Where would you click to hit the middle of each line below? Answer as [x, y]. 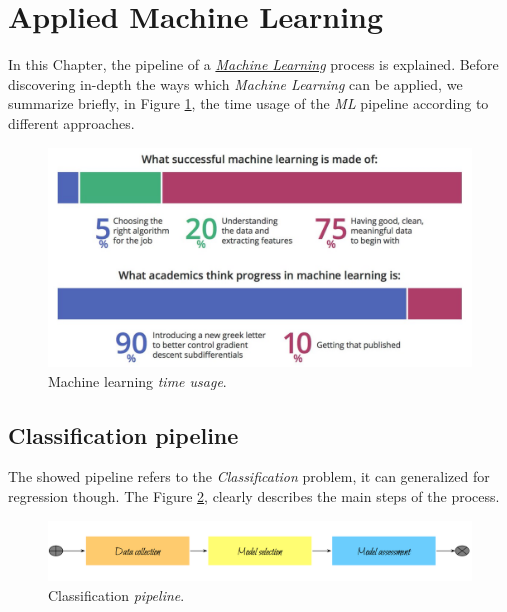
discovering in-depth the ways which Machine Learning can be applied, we [235, 83]
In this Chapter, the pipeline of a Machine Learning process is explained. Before [253, 64]
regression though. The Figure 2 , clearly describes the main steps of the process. [254, 495]
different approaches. [71, 122]
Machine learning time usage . [137, 380]
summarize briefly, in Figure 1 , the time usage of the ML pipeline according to [248, 103]
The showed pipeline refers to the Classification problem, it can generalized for [249, 476]
